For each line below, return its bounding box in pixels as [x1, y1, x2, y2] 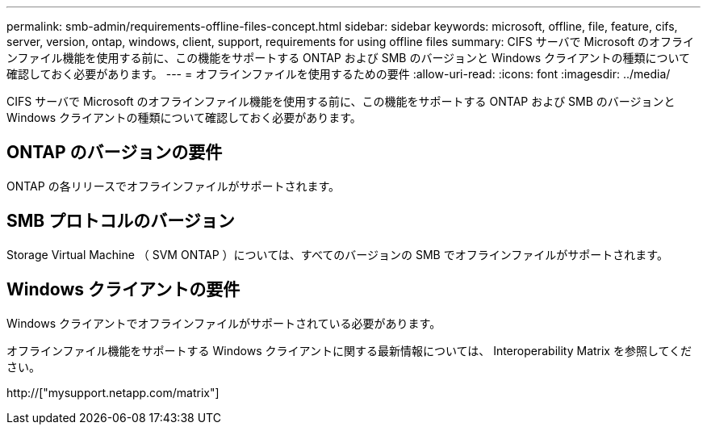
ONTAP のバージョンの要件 [6, 142, 223, 163]
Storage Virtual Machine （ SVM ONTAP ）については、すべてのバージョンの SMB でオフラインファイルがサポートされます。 [6, 247, 668, 262]
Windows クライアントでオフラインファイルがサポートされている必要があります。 [6, 316, 441, 330]
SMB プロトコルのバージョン [6, 211, 235, 232]
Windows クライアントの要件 [6, 279, 241, 300]
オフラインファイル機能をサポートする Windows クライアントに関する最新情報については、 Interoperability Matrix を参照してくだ [6, 343, 692, 358]
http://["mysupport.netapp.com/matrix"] [6, 385, 220, 400]
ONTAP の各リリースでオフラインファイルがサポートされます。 [6, 178, 341, 193]
